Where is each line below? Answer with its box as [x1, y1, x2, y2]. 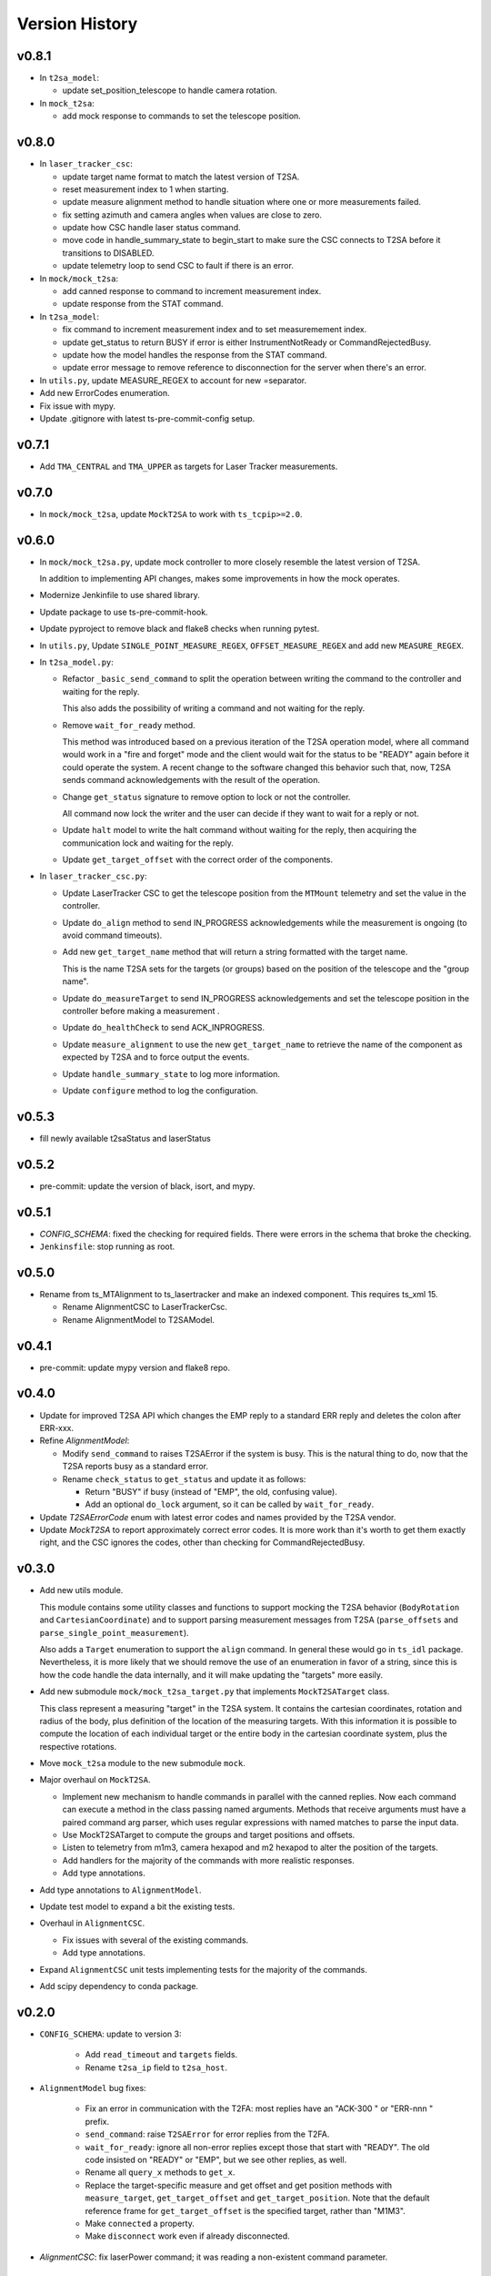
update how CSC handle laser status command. [62, 222, 241, 233]
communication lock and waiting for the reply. [62, 838, 234, 848]
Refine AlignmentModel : [39, 1435, 130, 1447]
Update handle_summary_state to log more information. [62, 1068, 281, 1079]
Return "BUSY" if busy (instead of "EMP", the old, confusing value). [85, 1486, 338, 1497]
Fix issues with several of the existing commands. [62, 1935, 249, 1946]
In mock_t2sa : [39, 97, 95, 108]
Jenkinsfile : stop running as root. [39, 1241, 175, 1252]
